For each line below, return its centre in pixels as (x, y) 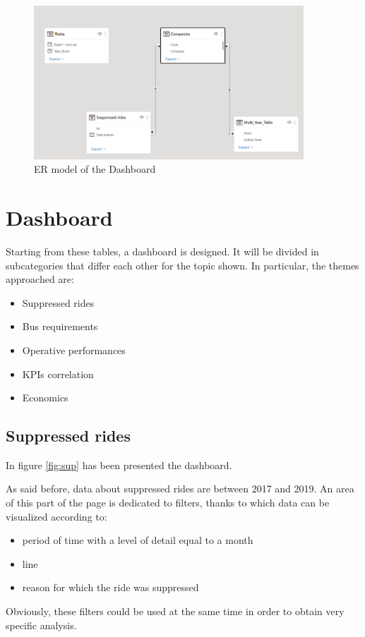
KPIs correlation (58, 374)
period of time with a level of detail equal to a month (138, 540)
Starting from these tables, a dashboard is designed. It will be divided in (162, 251)
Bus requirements (60, 326)
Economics (45, 398)
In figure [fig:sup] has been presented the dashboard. (119, 465)
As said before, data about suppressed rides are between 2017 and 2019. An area (180, 489)
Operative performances (74, 350)
